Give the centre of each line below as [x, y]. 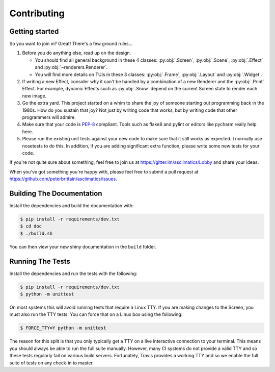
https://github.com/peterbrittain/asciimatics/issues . [63, 179]
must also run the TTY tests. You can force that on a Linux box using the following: [96, 314]
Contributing [37, 13]
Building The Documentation [56, 193]
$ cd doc [31, 226]
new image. [34, 96]
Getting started [34, 31]
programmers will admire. [49, 117]
